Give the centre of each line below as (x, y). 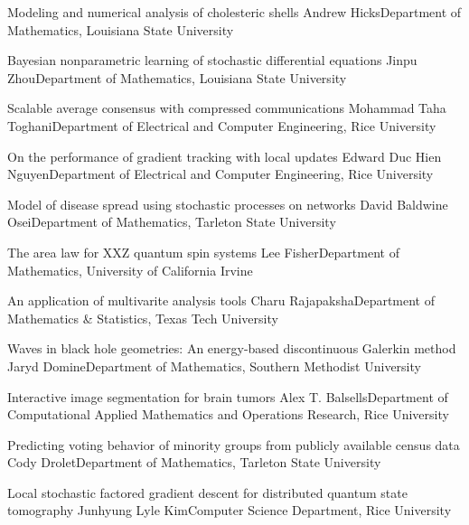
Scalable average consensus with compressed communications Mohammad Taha (227, 108)
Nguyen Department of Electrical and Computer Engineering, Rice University (220, 174)
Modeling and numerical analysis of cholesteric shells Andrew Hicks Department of (234, 12)
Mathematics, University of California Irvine (130, 270)
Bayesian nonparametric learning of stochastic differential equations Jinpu (212, 60)
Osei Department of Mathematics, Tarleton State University (172, 222)
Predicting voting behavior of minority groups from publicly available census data (234, 444)
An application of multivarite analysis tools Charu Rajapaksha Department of (221, 300)
